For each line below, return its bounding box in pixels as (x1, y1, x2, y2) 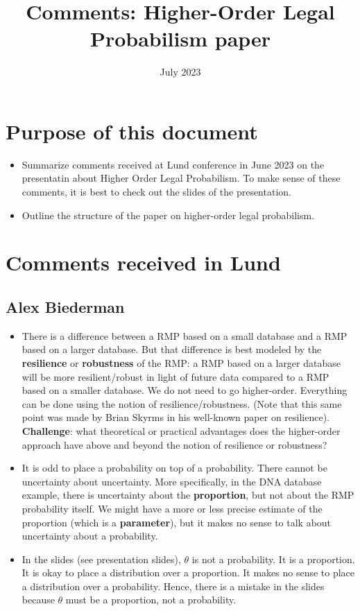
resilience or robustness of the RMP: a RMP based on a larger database (22, 355, 341, 370)
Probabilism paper (89, 24, 271, 53)
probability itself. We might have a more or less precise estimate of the (22, 501, 323, 515)
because (22, 592, 55, 607)
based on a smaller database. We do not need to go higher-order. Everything (22, 383, 348, 397)
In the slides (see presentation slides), (22, 551, 181, 566)
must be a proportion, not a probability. (65, 592, 237, 607)
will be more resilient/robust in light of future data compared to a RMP (22, 369, 329, 384)
